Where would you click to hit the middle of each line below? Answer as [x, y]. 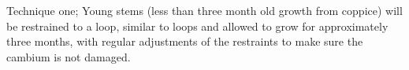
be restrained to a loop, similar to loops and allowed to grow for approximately [197, 26]
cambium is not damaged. [69, 56]
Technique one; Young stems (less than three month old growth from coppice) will [204, 10]
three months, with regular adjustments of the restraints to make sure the [185, 41]
